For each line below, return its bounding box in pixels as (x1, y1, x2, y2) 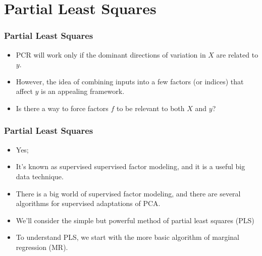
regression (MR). (16, 241, 68, 252)
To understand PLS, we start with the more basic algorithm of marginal (16, 232, 240, 242)
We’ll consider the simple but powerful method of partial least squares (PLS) (16, 215, 254, 225)
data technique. (16, 171, 64, 181)
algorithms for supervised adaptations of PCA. (16, 198, 161, 209)
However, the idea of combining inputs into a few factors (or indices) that (16, 76, 244, 86)
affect (16, 86, 33, 96)
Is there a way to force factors (16, 103, 109, 113)
